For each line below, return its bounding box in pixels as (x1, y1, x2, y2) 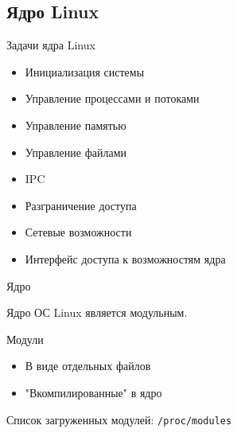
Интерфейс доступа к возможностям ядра (25, 250, 226, 267)
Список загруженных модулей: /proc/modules (6, 411, 232, 427)
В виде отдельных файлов (25, 357, 151, 374)
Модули (6, 330, 44, 347)
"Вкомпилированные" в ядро (25, 384, 162, 400)
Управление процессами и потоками (25, 90, 200, 107)
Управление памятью (25, 116, 126, 133)
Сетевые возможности (25, 224, 132, 240)
